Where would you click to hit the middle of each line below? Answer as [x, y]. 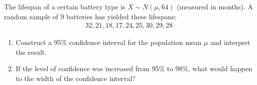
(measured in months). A [215, 6]
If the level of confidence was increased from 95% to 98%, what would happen [134, 68]
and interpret [230, 42]
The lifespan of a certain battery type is [65, 6]
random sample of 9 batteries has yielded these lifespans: [90, 16]
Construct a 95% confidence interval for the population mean [109, 42]
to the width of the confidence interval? [75, 78]
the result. [31, 52]
